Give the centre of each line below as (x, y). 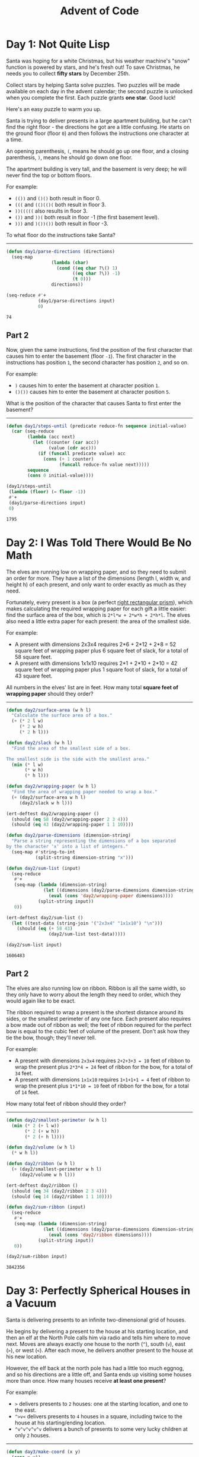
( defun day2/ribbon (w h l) (41, 1164)
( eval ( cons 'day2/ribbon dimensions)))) (100, 1235)
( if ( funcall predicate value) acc (82, 453)
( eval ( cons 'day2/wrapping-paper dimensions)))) (111, 896)
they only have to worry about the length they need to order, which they (94, 994)
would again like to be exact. (41, 1001)
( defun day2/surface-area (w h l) (49, 710)
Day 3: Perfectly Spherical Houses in (98, 1291)
